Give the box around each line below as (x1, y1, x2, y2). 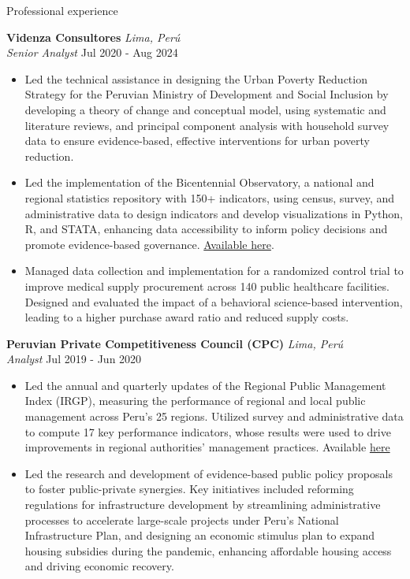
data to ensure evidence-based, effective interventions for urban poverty (24, 132, 370, 149)
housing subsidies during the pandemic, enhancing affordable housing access (24, 542, 392, 559)
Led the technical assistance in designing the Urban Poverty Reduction (24, 70, 367, 87)
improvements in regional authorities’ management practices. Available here (24, 439, 390, 455)
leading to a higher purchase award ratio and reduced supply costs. (24, 309, 349, 325)
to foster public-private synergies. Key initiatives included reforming (24, 481, 354, 497)
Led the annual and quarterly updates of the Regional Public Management (24, 377, 386, 393)
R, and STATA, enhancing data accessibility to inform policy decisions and (24, 221, 388, 237)
